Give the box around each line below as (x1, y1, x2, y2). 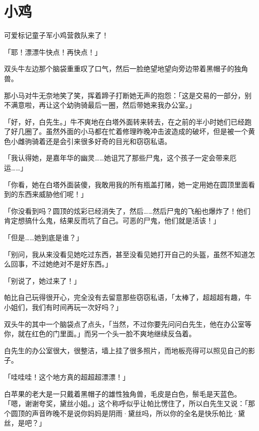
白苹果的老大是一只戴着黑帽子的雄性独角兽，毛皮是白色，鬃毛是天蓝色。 (4, 388, 241, 399)
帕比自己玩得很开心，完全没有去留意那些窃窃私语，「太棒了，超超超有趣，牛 (4, 292, 252, 302)
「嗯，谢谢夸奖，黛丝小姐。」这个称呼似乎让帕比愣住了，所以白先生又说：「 (4, 398, 248, 409)
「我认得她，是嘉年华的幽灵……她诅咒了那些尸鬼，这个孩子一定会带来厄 (4, 152, 237, 163)
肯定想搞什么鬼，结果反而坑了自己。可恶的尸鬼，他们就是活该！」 (4, 215, 220, 226)
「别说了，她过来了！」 (4, 275, 81, 286)
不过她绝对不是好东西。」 (31, 259, 112, 269)
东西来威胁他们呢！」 (17, 189, 88, 199)
